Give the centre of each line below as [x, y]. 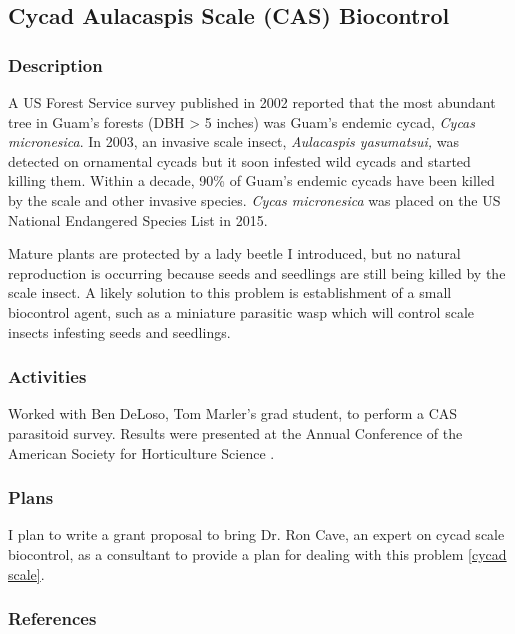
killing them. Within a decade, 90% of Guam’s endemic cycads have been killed [251, 180]
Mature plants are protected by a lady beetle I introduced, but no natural [234, 253]
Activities [47, 376]
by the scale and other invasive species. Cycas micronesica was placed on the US [254, 199]
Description [55, 64]
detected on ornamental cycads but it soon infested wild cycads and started [239, 160]
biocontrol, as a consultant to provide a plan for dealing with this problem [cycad [257, 553]
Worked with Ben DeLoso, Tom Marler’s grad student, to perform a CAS [233, 413]
